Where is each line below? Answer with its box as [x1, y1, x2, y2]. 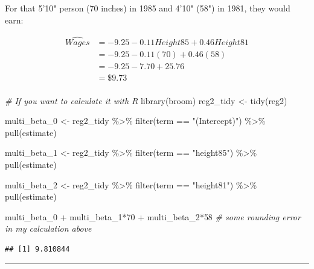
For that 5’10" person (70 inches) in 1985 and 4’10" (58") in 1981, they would [5, 2, 290, 14]
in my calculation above [5, 222, 92, 235]
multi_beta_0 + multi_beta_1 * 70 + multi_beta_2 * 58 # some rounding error [5, 210, 301, 223]
